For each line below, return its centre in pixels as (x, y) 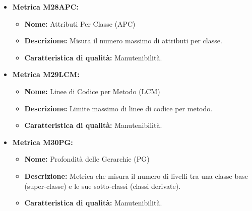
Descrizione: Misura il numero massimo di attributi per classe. (123, 41)
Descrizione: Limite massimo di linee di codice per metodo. (118, 108)
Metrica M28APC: (45, 7)
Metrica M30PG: (43, 142)
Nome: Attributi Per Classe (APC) (80, 23)
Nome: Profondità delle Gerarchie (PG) (87, 159)
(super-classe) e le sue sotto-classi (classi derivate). (103, 186)
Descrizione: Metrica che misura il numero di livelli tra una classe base (136, 175)
